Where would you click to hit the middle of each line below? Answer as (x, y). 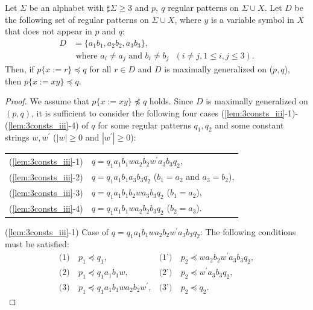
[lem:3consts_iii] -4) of (48, 125)
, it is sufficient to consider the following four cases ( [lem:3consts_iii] (158, 113)
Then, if (20, 69)
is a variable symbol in (252, 19)
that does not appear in (49, 31)
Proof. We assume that (47, 101)
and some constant (249, 125)
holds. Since (171, 101)
